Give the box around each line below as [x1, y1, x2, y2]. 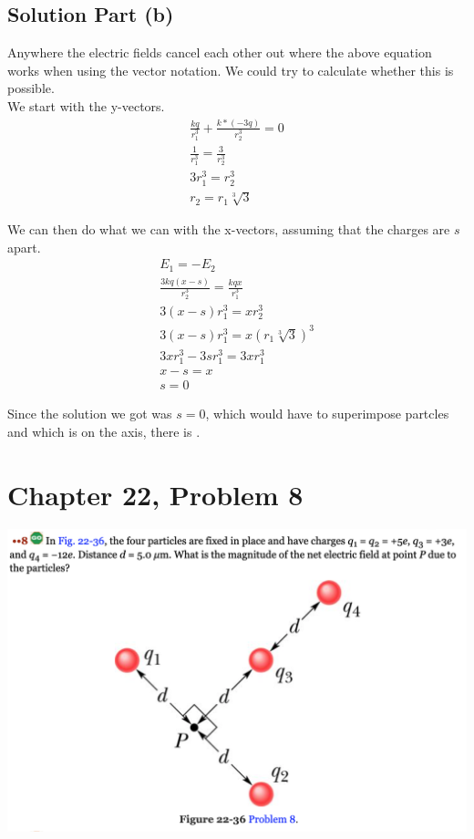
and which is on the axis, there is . [7, 421, 201, 440]
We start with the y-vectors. [7, 96, 165, 115]
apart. [7, 237, 41, 256]
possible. [7, 78, 55, 98]
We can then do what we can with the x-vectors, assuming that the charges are [7, 220, 450, 239]
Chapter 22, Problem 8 [7, 475, 304, 513]
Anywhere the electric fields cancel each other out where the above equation [7, 43, 432, 62]
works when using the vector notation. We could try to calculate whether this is [7, 60, 454, 79]
